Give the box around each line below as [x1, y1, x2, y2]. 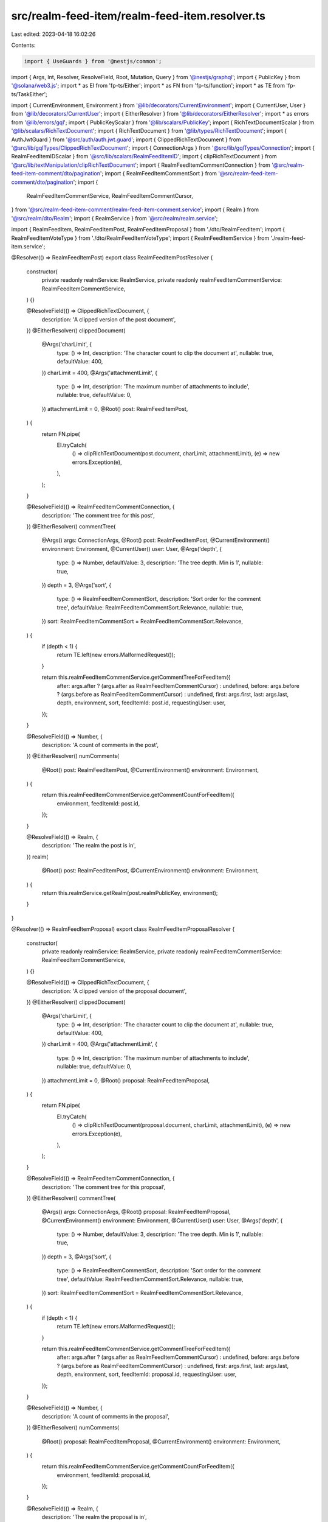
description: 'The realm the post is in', [41, 842, 136, 849]
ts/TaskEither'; [11, 90, 48, 97]
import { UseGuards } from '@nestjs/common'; [24, 58, 162, 65]
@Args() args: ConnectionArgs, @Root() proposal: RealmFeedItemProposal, [41, 1208, 231, 1216]
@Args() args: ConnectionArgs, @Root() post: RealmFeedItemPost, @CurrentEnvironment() [41, 536, 270, 544]
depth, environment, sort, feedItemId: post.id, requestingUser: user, [56, 699, 226, 706]
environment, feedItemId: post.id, [56, 799, 140, 807]
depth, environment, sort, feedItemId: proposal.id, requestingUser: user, [56, 1370, 237, 1378]
